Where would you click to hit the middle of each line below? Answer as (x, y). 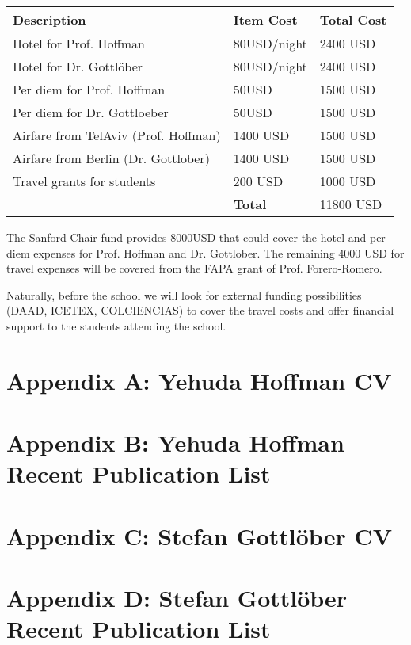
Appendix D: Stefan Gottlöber (177, 598)
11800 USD (351, 204)
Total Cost (353, 19)
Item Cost (265, 19)
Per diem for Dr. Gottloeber (91, 112)
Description (49, 19)
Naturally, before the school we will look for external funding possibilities (184, 294)
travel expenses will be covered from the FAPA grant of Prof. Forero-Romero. (194, 268)
